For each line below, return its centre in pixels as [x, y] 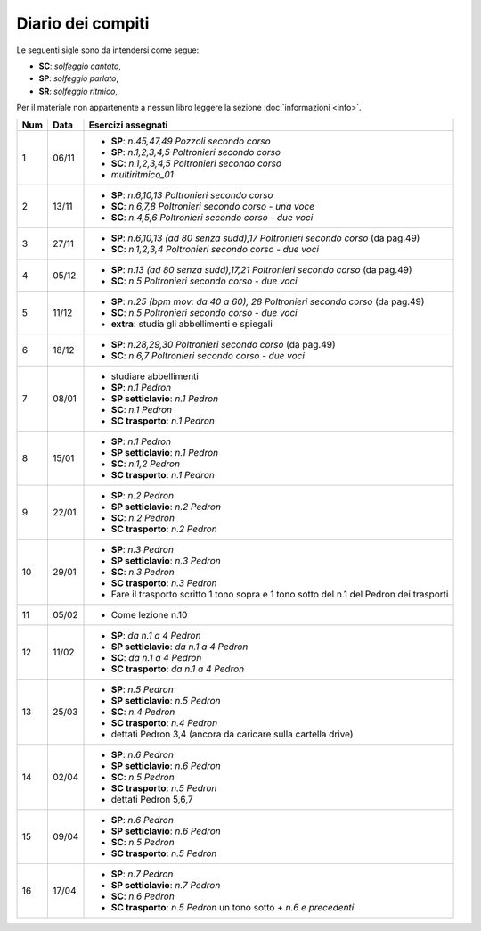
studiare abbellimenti [155, 376]
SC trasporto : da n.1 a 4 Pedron [178, 669]
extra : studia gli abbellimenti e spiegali [192, 324]
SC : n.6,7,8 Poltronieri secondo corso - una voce [213, 206]
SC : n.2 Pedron [143, 517]
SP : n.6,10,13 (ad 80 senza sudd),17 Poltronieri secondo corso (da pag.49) [265, 238]
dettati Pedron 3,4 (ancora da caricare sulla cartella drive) [232, 734]
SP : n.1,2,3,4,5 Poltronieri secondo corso [196, 152]
